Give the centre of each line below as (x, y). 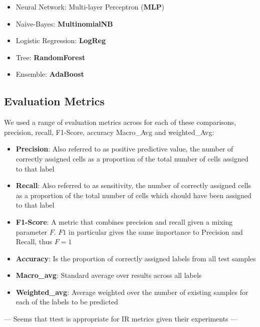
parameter (32, 231)
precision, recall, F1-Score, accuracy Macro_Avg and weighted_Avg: (109, 132)
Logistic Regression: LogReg (61, 40)
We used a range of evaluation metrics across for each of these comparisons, (120, 122)
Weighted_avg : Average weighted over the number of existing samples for (132, 292)
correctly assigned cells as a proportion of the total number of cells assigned (132, 158)
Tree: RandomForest (50, 57)
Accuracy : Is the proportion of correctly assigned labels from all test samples (136, 258)
